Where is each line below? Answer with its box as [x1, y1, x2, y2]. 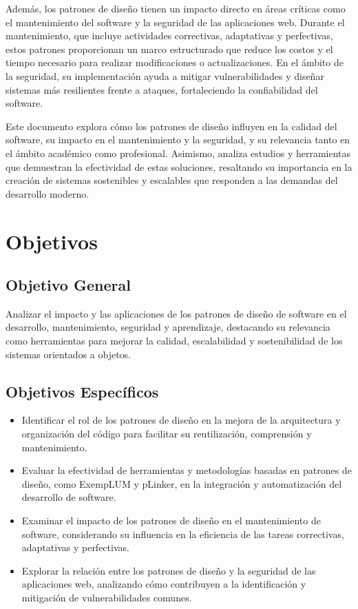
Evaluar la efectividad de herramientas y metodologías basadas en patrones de [21, 463, 352, 477]
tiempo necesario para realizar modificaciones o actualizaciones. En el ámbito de [6, 55, 344, 70]
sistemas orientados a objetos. [6, 347, 131, 361]
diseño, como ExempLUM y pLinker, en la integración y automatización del [21, 476, 342, 491]
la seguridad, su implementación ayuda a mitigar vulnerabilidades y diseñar [6, 68, 324, 83]
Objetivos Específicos [6, 380, 159, 402]
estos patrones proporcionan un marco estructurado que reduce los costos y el [6, 41, 333, 56]
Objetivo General [6, 274, 131, 296]
